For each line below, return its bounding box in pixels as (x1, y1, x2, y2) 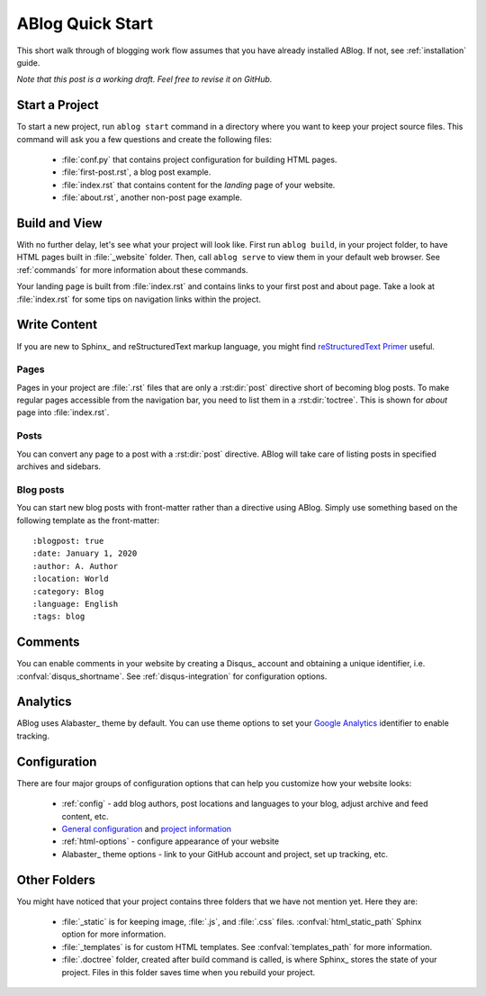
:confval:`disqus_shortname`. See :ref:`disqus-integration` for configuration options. (16, 671, 328, 682)
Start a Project (16, 97, 99, 113)
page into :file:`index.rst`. (16, 407, 110, 418)
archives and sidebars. (16, 461, 102, 472)
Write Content (16, 317, 98, 332)
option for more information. (61, 928, 166, 940)
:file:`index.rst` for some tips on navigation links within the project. (16, 294, 261, 304)
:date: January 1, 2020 (32, 548, 138, 558)
